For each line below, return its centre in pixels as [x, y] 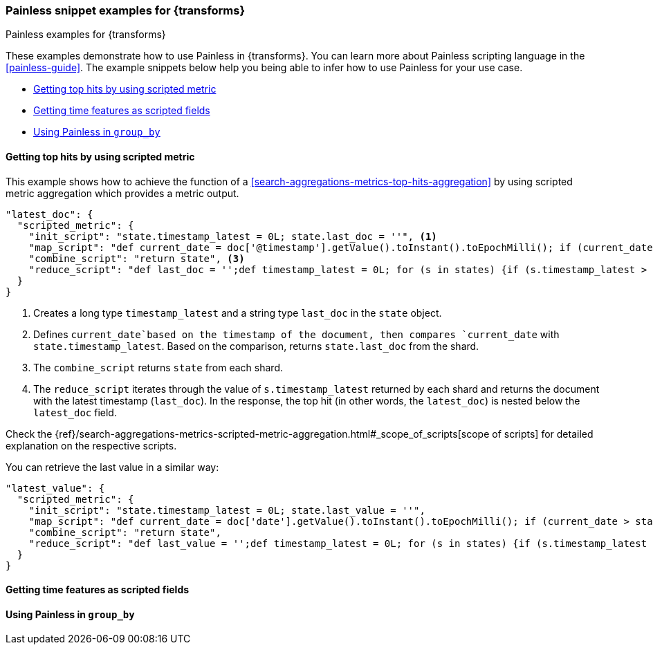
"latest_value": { [55, 488]
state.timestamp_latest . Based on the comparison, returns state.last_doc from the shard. [256, 346]
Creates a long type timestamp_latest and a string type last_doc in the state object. [238, 313]
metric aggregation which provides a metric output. [122, 193]
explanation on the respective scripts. [91, 445]
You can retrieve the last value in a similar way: [112, 467]
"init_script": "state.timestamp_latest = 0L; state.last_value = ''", [227, 510]
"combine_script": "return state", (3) [137, 258]
